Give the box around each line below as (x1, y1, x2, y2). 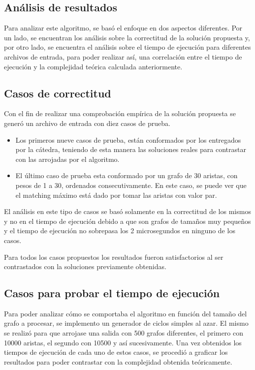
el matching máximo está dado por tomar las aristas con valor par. (15, 189, 217, 200)
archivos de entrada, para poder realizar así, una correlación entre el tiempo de (4, 51, 242, 62)
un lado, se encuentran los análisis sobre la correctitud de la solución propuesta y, (4, 32, 250, 42)
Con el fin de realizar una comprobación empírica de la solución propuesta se (4, 108, 236, 119)
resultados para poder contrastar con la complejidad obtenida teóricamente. (4, 356, 232, 367)
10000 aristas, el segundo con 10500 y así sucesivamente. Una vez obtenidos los (4, 337, 242, 347)
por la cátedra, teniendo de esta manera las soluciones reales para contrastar (15, 144, 246, 154)
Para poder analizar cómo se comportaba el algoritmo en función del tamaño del (4, 308, 247, 318)
